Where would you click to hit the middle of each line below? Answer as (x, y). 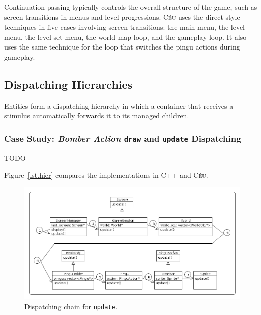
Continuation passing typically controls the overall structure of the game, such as (131, 7)
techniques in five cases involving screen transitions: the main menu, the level (125, 27)
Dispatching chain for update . (71, 306)
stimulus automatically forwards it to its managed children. (97, 116)
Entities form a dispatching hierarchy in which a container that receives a (119, 105)
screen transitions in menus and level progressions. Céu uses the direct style (122, 17)
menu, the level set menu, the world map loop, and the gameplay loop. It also (125, 37)
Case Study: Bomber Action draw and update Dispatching (123, 138)
